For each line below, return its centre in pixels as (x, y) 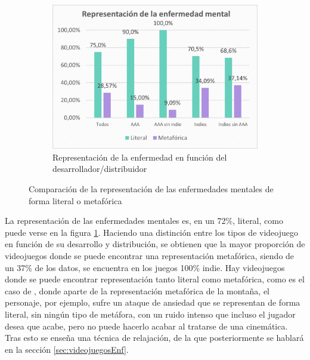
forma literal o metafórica (75, 200)
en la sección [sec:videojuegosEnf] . (67, 349)
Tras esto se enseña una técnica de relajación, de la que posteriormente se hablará (154, 338)
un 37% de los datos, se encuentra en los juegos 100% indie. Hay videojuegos (145, 267)
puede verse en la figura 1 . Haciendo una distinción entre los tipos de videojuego (151, 232)
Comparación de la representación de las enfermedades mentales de (151, 188)
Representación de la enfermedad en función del (140, 157)
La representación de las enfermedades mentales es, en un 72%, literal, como (144, 221)
